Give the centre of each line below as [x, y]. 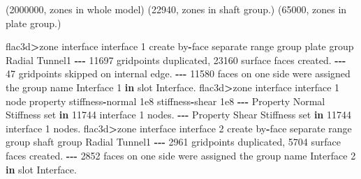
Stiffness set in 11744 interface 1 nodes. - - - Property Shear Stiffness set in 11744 [178, 115]
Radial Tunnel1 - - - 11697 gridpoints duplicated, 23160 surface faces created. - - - [176, 60]
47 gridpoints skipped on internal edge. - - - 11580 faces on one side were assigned [178, 73]
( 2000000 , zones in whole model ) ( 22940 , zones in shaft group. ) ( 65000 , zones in [176, 9]
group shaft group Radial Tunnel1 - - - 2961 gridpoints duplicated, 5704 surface [173, 142]
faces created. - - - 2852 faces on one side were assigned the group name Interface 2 [181, 155]
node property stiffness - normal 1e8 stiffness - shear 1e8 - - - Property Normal [165, 101]
